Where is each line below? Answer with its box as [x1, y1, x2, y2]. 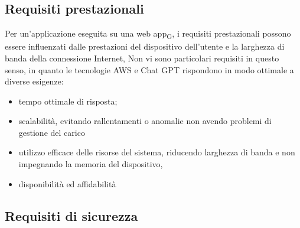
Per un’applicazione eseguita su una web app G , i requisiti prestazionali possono [5, 27, 291, 41]
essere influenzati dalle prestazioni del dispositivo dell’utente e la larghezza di [5, 40, 285, 53]
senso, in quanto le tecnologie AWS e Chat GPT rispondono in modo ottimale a [5, 63, 294, 76]
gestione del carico [18, 126, 85, 138]
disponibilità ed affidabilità [18, 177, 116, 190]
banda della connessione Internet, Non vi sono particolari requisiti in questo [5, 51, 279, 64]
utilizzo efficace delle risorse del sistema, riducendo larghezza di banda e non [18, 146, 295, 158]
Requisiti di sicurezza [5, 206, 138, 224]
